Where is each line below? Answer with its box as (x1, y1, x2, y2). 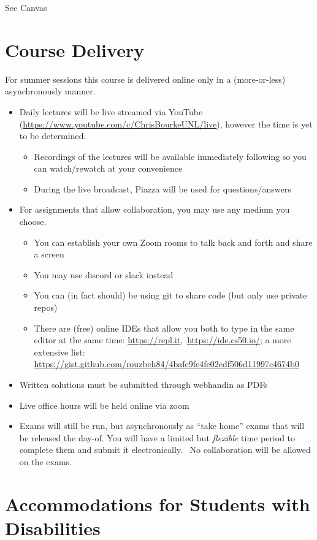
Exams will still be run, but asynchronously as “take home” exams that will (19, 419, 305, 432)
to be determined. (19, 129, 86, 142)
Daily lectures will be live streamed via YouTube (19, 105, 203, 118)
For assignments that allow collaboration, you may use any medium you (19, 203, 290, 216)
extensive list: (34, 345, 85, 358)
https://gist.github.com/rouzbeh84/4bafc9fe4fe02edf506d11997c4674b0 (34, 357, 299, 370)
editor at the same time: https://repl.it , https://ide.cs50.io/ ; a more (34, 333, 291, 346)
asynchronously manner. (5, 85, 96, 97)
